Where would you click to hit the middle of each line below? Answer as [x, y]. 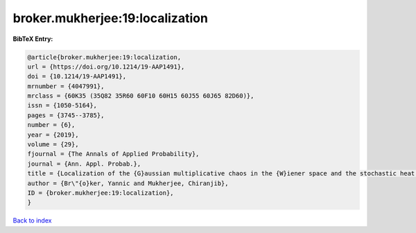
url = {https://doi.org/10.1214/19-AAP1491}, [106, 67]
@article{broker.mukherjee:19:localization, [104, 57]
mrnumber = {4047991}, [66, 86]
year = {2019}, [53, 135]
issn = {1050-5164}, [62, 105]
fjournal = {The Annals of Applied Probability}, [113, 154]
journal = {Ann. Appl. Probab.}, [84, 164]
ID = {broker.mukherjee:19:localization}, [101, 193]
